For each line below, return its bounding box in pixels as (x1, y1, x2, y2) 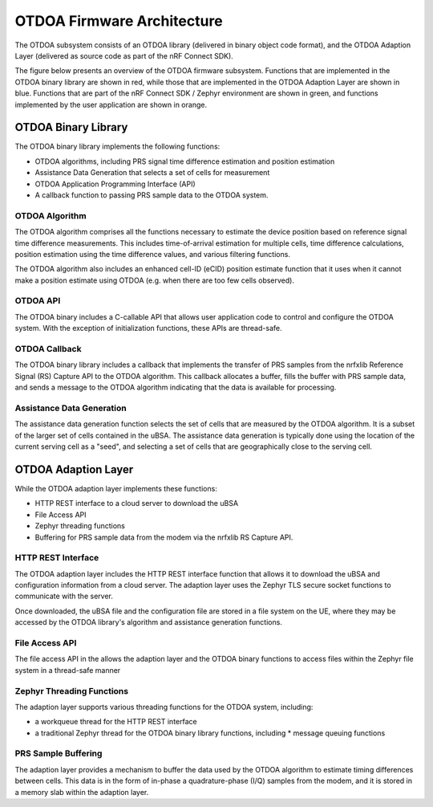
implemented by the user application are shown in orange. (14, 100, 208, 109)
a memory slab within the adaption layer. (14, 787, 149, 797)
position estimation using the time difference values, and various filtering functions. (14, 249, 290, 259)
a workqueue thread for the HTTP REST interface (34, 717, 197, 727)
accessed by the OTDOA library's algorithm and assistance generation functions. (14, 617, 282, 627)
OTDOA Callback (14, 343, 82, 354)
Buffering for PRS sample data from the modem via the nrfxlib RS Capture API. (34, 532, 293, 542)
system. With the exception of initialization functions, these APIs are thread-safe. (14, 324, 282, 333)
